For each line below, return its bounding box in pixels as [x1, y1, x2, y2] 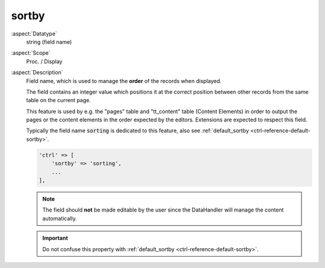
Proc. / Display [26, 58, 63, 65]
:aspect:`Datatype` [11, 30, 57, 37]
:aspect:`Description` [11, 69, 63, 76]
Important [42, 234, 69, 242]
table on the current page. [26, 97, 91, 104]
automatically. [42, 215, 78, 222]
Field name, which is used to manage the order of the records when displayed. [26, 77, 222, 84]
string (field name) [26, 38, 72, 45]
